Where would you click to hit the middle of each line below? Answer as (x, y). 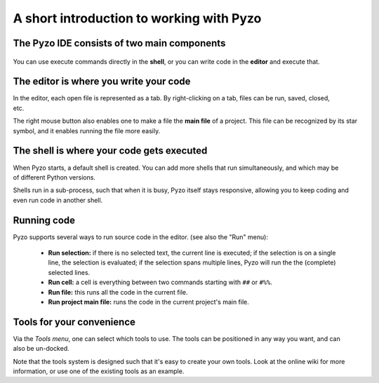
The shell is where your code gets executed (110, 151)
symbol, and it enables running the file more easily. (87, 130)
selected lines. (69, 272)
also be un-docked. (41, 349)
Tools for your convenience (74, 322)
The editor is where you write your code (102, 82)
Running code (44, 220)
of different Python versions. (54, 177)
